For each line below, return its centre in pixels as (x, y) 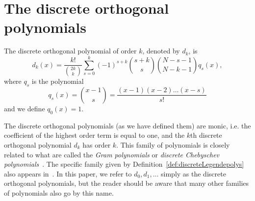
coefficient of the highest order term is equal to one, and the (94, 135)
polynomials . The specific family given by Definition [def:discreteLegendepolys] (124, 164)
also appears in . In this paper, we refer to (68, 173)
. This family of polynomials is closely (173, 144)
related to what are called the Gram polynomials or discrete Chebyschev (112, 154)
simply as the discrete (193, 173)
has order (97, 144)
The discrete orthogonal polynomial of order (70, 51)
